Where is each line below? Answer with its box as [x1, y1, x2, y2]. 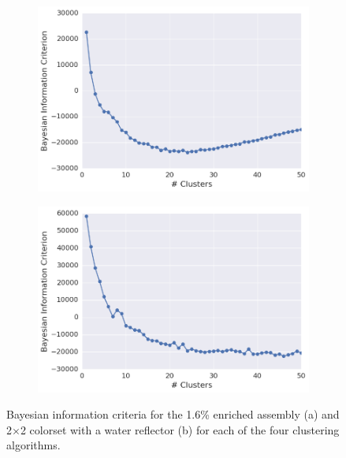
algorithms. [6, 437, 61, 453]
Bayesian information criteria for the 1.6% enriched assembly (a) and [6, 406, 340, 423]
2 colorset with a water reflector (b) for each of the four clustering [20, 421, 340, 438]
